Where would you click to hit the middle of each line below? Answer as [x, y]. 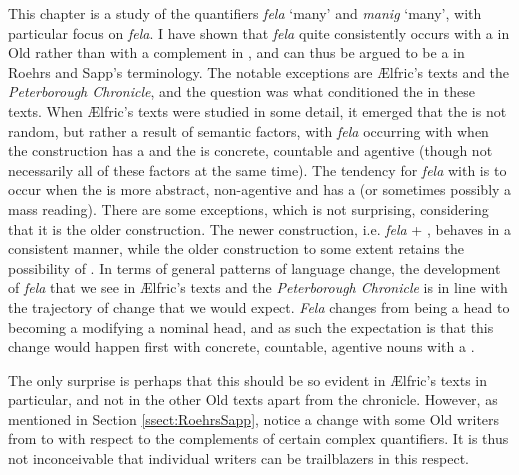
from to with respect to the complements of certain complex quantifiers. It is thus [258, 438]
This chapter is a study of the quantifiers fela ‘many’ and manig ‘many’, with [245, 13]
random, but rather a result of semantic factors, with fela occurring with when [248, 130]
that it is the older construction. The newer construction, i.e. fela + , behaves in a [259, 228]
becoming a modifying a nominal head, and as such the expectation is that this [251, 326]
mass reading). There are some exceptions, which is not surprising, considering [248, 208]
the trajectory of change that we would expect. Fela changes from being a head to [259, 306]
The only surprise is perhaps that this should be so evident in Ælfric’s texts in [248, 379]
